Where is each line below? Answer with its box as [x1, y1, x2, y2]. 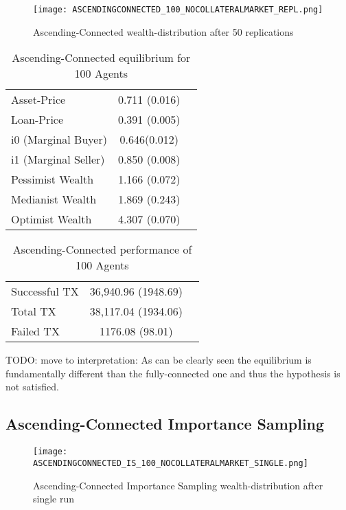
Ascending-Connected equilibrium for [12, 49, 191, 66]
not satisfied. [5, 379, 59, 394]
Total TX [11, 303, 56, 320]
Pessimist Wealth [11, 171, 94, 188]
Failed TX [11, 323, 60, 340]
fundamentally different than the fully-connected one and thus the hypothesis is [5, 366, 341, 380]
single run [33, 491, 75, 506]
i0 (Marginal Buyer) [11, 131, 107, 148]
